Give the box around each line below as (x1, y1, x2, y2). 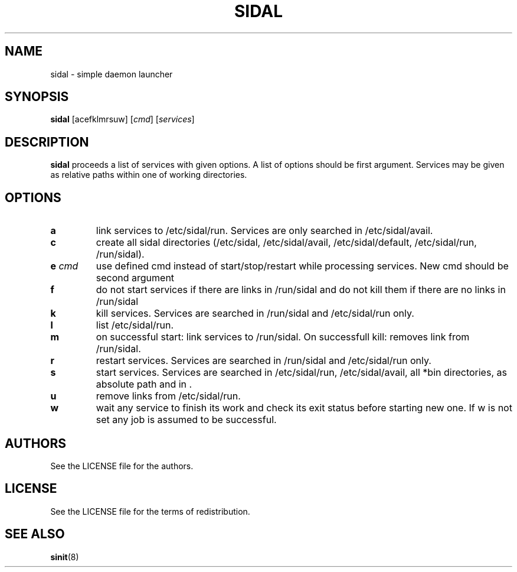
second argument (96, 272, 175, 284)
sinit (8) (50, 551, 79, 562)
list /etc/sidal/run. (96, 319, 174, 331)
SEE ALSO (5, 526, 65, 542)
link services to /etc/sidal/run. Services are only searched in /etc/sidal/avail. (96, 225, 433, 237)
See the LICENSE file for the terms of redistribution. (50, 506, 250, 516)
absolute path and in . (96, 378, 192, 391)
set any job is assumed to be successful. (96, 414, 277, 426)
